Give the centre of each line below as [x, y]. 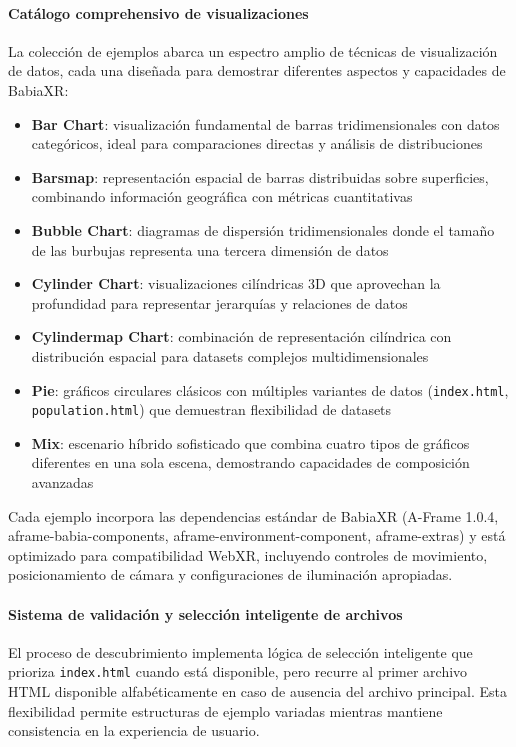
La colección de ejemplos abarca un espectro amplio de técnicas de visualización [253, 50]
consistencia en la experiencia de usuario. [134, 730]
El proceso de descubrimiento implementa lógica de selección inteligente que [240, 651]
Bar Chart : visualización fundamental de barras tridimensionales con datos [265, 123]
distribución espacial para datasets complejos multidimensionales [230, 355]
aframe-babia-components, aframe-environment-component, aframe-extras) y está [257, 535]
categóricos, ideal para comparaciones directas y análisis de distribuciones [257, 143]
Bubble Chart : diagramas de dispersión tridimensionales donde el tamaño [263, 229]
